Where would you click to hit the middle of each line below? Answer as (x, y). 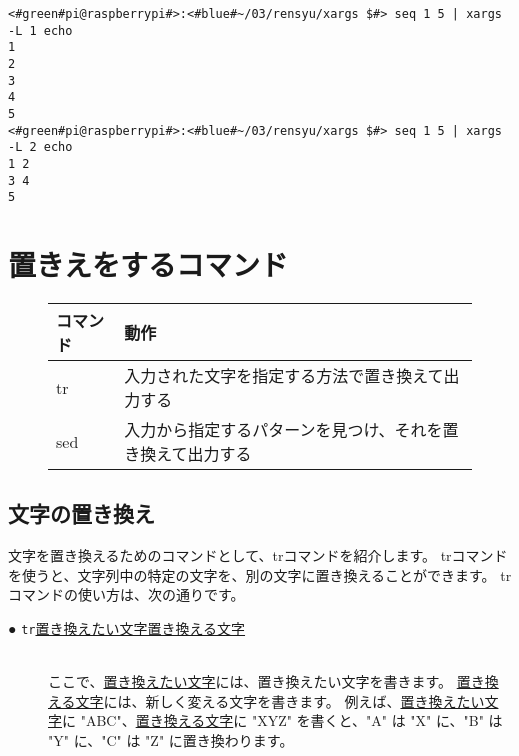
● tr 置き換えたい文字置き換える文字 (127, 627)
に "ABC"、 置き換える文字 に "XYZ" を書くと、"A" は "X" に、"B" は (282, 720)
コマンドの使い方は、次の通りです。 (126, 594)
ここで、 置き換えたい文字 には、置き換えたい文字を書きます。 (250, 681)
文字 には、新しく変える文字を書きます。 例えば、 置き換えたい (280, 700)
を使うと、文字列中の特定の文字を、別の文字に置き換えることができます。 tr (260, 574)
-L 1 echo (40, 30)
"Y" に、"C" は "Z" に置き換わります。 (171, 740)
